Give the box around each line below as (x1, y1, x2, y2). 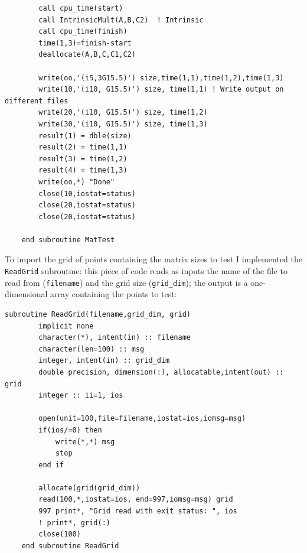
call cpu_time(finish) (38, 27, 128, 36)
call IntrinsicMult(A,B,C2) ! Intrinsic (38, 15, 204, 24)
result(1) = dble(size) (38, 131, 132, 140)
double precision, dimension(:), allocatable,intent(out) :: (38, 367, 284, 376)
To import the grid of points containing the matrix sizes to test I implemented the (5, 253, 303, 265)
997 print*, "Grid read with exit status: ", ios (38, 507, 237, 516)
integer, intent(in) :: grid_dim (38, 356, 170, 365)
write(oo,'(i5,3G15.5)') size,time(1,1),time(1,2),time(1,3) (38, 73, 284, 82)
